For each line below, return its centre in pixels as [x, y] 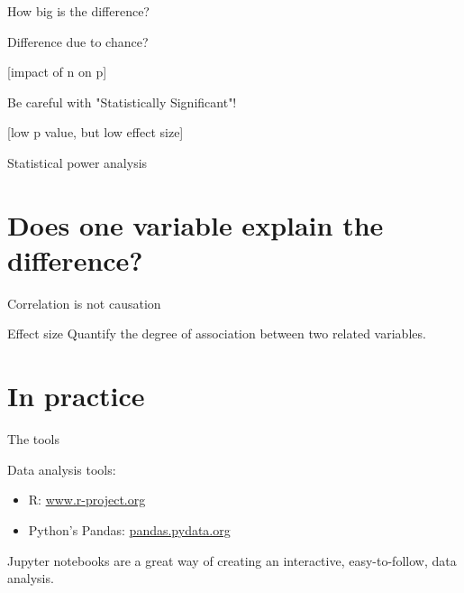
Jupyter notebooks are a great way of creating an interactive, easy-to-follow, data [232, 560]
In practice [76, 396]
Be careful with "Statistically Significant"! [122, 102]
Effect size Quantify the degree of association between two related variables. [217, 334]
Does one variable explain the [196, 224]
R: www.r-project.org [87, 500]
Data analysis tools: [62, 469]
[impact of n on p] [57, 72]
